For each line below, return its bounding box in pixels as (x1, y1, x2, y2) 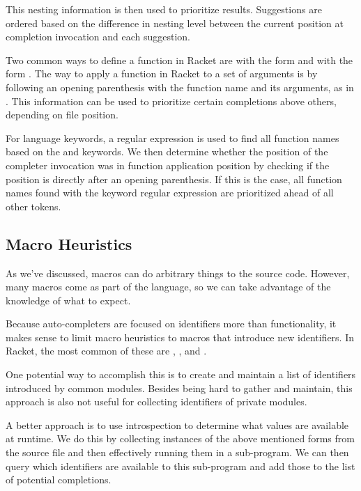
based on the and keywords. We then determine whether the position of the (6, 144, 328, 159)
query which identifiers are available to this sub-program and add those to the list (6, 458, 355, 473)
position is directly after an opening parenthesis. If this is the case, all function (6, 171, 342, 186)
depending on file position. (6, 107, 118, 122)
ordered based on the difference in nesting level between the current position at (6, 15, 344, 30)
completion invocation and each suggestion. (6, 29, 190, 44)
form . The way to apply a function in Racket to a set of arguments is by (6, 66, 318, 81)
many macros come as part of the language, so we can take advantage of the (6, 279, 331, 294)
